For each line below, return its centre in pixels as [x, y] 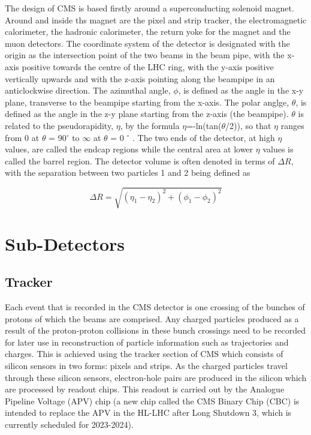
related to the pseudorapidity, [59, 125]
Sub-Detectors [65, 243]
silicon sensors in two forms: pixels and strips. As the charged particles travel [146, 365]
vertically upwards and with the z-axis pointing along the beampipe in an [140, 78]
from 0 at [22, 137]
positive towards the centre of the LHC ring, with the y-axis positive [148, 66]
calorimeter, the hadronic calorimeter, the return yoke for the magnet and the [148, 31]
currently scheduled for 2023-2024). [69, 424]
